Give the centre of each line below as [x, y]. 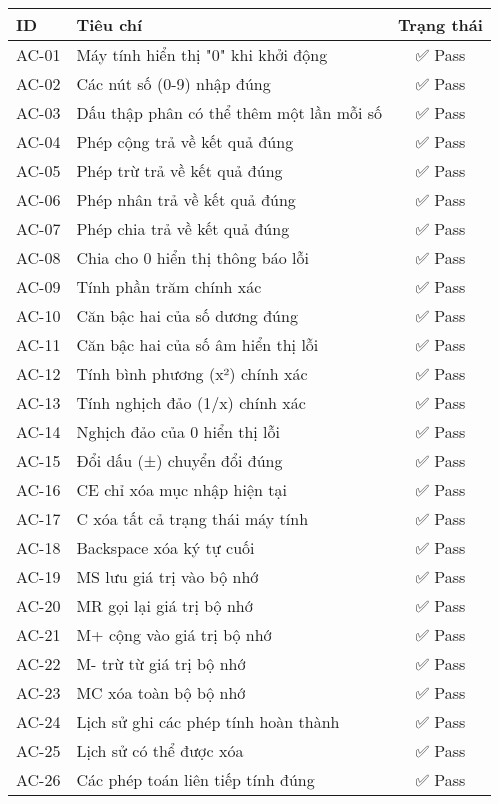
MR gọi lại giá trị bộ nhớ [164, 605]
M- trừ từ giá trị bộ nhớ [161, 663]
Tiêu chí [109, 24]
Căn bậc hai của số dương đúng [187, 315]
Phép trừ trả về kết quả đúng [179, 170]
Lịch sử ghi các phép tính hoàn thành [208, 721]
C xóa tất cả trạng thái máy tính [192, 518]
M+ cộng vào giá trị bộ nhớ [174, 634]
